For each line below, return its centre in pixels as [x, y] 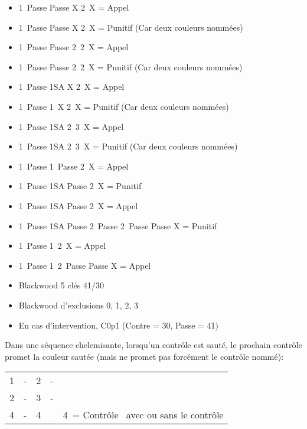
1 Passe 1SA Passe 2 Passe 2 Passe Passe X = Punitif [118, 225]
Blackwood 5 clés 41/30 [61, 285]
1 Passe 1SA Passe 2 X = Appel [78, 205]
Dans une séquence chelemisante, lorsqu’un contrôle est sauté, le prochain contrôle [153, 345]
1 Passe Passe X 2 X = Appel [74, 7]
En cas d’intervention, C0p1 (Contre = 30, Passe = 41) [119, 325]
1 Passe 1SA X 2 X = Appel [71, 87]
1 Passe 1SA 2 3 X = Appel [71, 126]
